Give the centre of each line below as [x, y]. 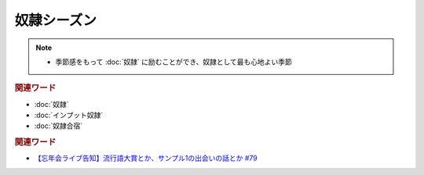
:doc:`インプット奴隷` [69, 115]
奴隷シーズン [56, 20]
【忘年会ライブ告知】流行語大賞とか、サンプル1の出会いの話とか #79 [146, 158]
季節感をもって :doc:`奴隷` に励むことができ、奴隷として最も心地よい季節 [174, 62]
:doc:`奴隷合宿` [58, 126]
